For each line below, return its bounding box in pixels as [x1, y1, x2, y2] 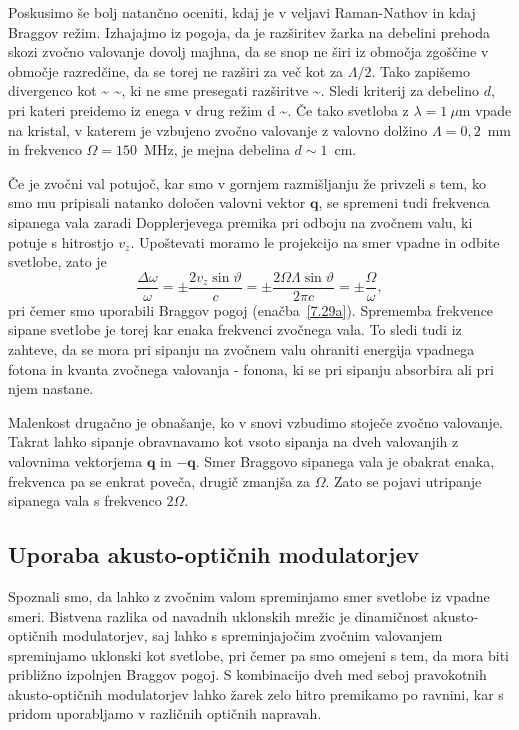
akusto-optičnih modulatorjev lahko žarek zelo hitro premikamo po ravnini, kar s [8, 683, 504, 704]
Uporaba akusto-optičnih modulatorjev [8, 539, 420, 570]
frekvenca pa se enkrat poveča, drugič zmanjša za [8, 470, 311, 491]
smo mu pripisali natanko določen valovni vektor [8, 192, 306, 213]
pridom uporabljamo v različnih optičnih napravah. [8, 703, 322, 724]
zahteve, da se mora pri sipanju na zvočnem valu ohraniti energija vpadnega [8, 338, 475, 359]
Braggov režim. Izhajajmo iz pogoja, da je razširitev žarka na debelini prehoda [8, 21, 490, 42]
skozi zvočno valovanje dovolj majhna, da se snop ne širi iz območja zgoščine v [8, 41, 489, 62]
